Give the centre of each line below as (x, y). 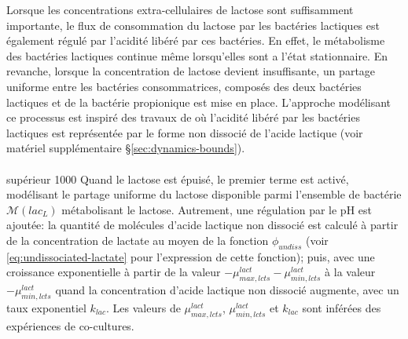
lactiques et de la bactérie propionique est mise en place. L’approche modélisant (199, 102)
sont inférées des (342, 307)
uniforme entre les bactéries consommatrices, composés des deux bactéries (184, 86)
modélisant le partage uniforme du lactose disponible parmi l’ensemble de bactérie (204, 194)
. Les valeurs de (143, 307)
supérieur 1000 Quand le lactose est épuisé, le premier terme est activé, (178, 179)
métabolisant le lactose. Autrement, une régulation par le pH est (217, 209)
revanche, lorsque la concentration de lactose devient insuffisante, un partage (191, 71)
